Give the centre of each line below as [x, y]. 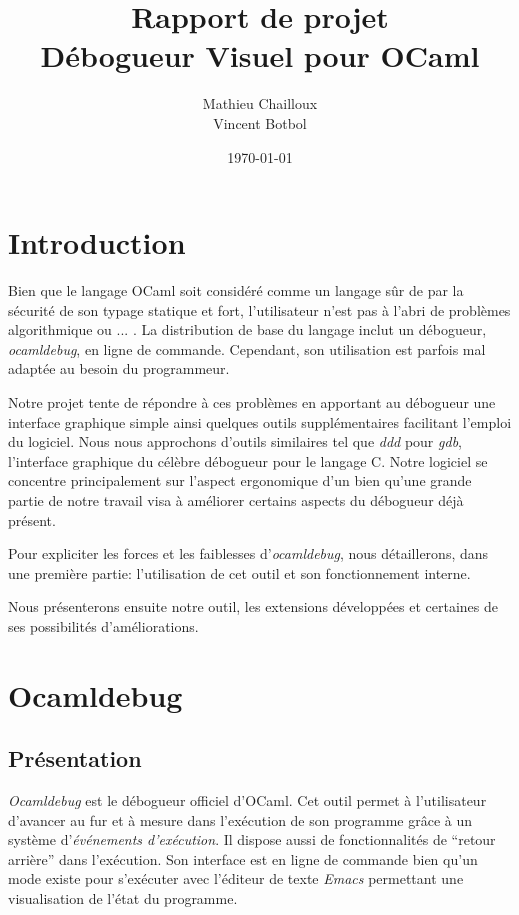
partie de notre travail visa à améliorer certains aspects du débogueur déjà [236, 499]
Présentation [75, 758]
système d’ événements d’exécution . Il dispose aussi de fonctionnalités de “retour [252, 839]
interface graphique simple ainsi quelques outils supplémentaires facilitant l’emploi [260, 421]
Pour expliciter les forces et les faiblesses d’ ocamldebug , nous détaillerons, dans [248, 553]
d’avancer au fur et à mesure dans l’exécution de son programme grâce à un [240, 819]
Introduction [97, 242]
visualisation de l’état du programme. [123, 898]
